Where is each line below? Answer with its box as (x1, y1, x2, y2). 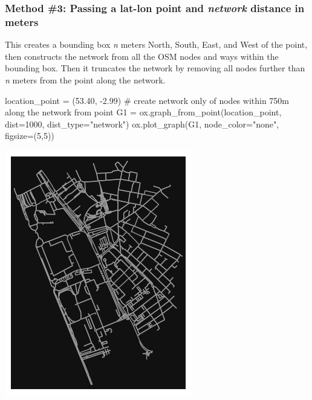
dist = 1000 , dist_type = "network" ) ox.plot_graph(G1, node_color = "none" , (5, 117, 279, 130)
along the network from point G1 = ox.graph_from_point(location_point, (5, 106, 282, 118)
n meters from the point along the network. (5, 73, 166, 86)
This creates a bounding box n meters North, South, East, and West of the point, (5, 38, 308, 51)
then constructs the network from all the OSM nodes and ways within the (5, 50, 279, 62)
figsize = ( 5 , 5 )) (5, 129, 54, 142)
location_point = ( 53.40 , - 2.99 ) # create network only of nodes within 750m (5, 94, 290, 106)
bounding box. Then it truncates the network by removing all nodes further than (5, 62, 305, 74)
